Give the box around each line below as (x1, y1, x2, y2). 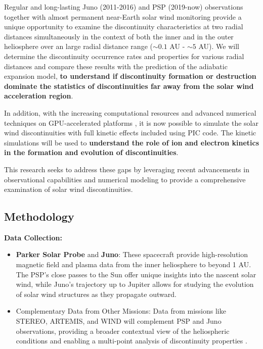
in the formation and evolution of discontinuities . (4, 147, 179, 158)
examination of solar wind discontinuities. (4, 184, 133, 194)
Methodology (4, 209, 74, 224)
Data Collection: (4, 232, 62, 242)
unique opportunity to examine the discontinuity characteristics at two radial (4, 21, 243, 32)
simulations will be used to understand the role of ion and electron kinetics (4, 137, 259, 147)
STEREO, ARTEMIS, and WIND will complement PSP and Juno (16, 316, 222, 326)
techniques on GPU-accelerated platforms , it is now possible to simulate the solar (4, 117, 258, 128)
